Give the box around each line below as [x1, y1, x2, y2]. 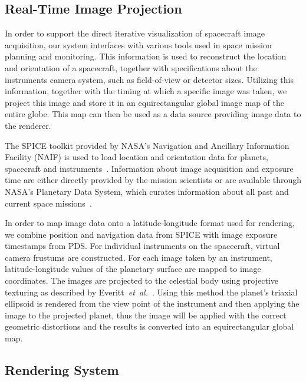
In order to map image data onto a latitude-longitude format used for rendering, [5, 217, 295, 229]
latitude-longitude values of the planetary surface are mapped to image [5, 263, 261, 275]
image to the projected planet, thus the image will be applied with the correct [5, 308, 287, 321]
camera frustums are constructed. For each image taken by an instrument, [5, 251, 272, 263]
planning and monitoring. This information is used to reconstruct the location [5, 50, 287, 62]
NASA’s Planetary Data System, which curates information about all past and [5, 185, 289, 197]
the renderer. [5, 119, 51, 131]
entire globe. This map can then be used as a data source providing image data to [5, 108, 301, 120]
